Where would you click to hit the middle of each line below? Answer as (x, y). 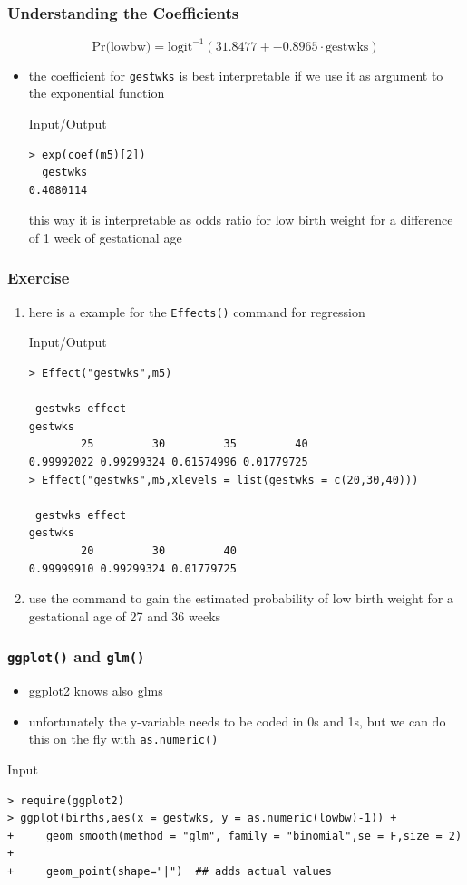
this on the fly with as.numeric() (123, 739)
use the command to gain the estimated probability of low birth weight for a (241, 598)
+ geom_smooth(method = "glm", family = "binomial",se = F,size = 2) (235, 836)
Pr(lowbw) (122, 47)
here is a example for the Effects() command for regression (197, 311)
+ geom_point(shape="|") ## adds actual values (170, 871)
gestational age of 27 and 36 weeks (125, 616)
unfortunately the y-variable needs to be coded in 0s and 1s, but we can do (237, 721)
